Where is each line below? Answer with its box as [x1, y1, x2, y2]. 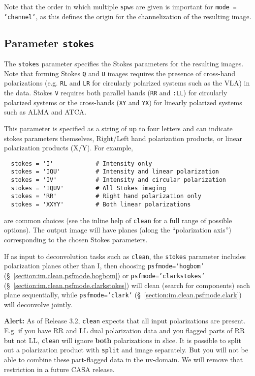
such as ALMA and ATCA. [4, 107, 87, 117]
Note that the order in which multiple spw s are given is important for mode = [4, 1, 237, 11]
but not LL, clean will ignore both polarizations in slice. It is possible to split [4, 335, 242, 345]
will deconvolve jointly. [4, 299, 72, 309]
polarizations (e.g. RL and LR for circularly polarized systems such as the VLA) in [4, 78, 250, 88]
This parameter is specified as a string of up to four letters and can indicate [4, 123, 233, 133]
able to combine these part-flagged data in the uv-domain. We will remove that [4, 354, 243, 364]
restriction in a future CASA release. [4, 364, 115, 374]
